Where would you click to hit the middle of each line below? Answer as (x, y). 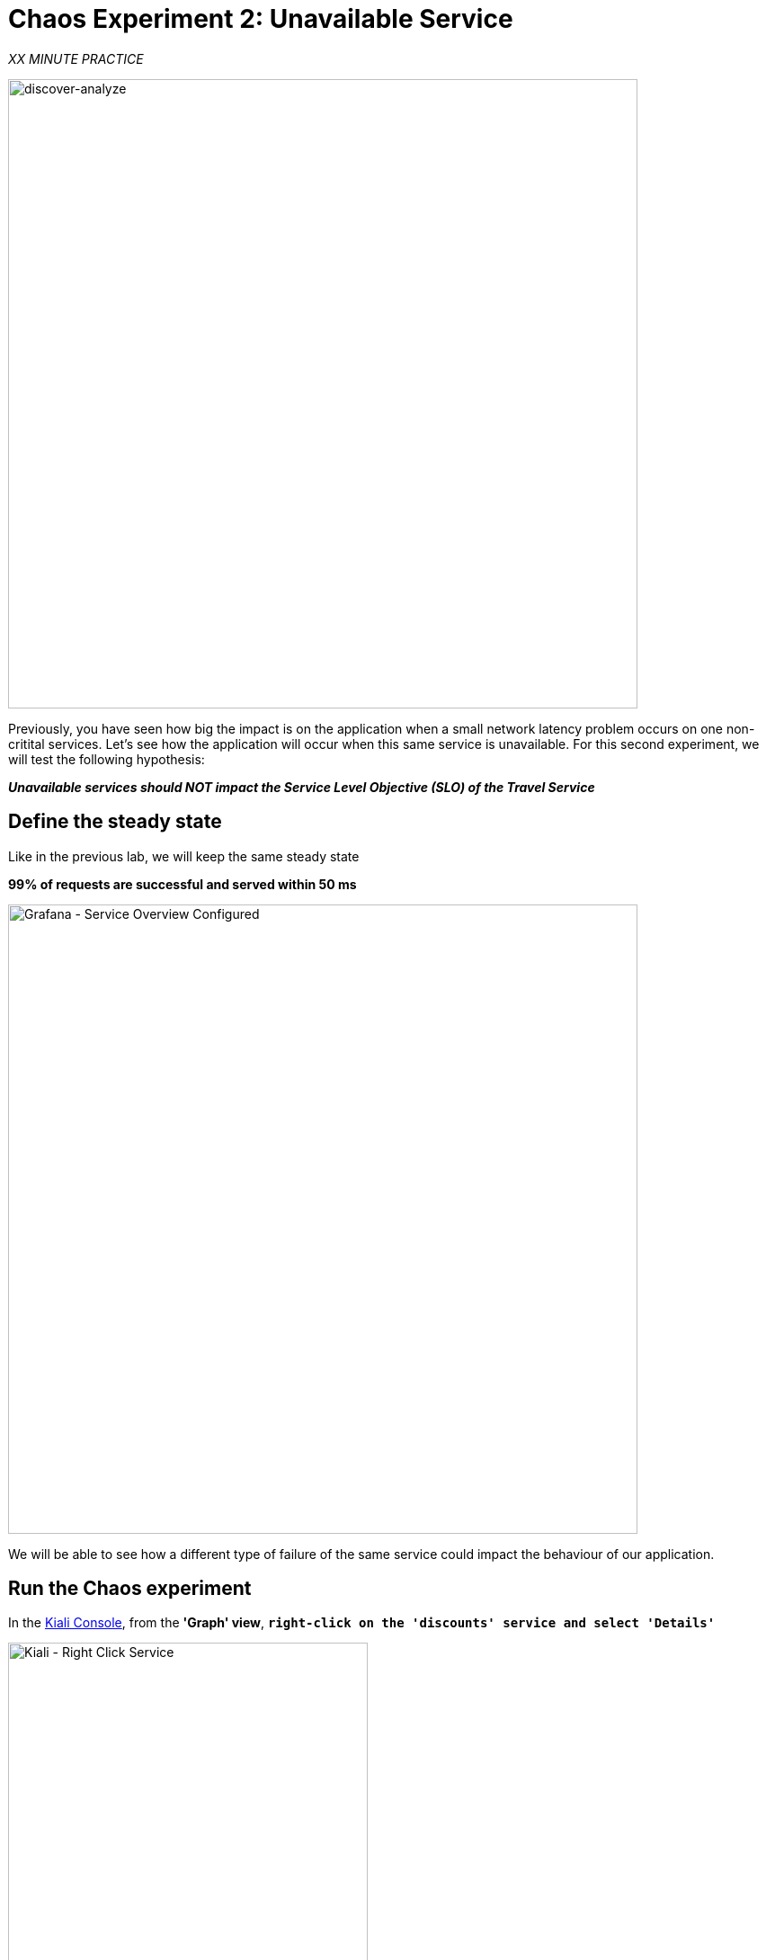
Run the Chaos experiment (130, 1589)
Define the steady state (115, 822)
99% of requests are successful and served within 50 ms (183, 884)
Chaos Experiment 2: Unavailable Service (261, 19)
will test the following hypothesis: (107, 759)
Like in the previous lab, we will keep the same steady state (184, 856)
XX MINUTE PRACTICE (76, 58)
